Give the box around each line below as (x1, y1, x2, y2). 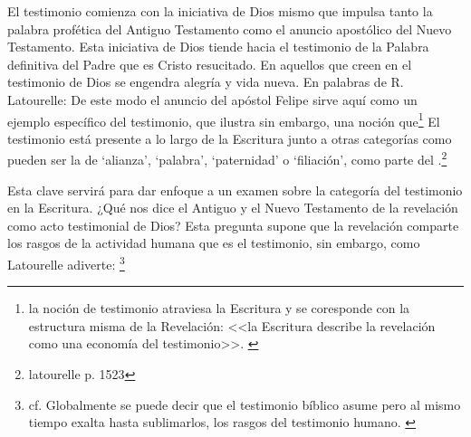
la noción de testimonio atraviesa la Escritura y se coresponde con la (28, 299, 410, 318)
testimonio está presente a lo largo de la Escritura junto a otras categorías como (7, 128, 452, 147)
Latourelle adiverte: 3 (7, 252, 125, 273)
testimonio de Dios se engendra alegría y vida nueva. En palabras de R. (7, 72, 404, 91)
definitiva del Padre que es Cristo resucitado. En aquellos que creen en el (7, 54, 412, 73)
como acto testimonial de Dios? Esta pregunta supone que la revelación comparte (7, 215, 459, 234)
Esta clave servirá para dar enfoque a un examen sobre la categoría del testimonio (7, 180, 463, 199)
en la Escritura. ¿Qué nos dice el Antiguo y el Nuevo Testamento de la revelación (7, 198, 458, 217)
